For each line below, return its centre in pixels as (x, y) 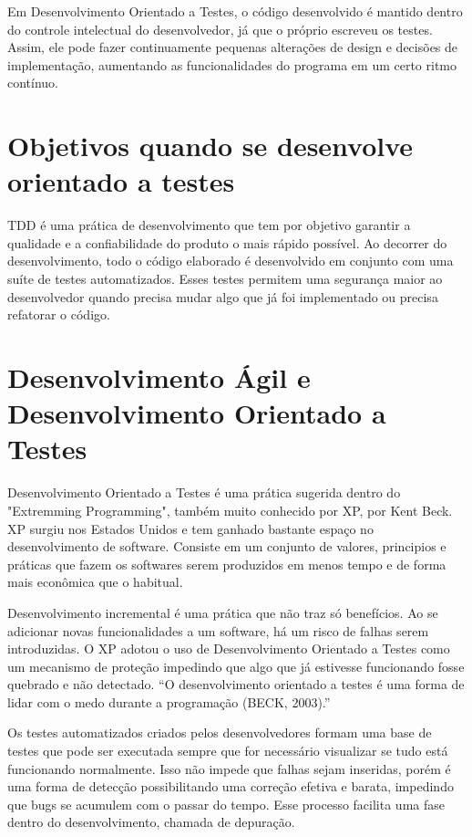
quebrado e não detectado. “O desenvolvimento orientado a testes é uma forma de (236, 684)
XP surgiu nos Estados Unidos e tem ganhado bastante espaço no (190, 528)
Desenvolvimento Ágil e (159, 377)
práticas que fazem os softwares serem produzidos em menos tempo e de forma (227, 564)
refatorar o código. (59, 314)
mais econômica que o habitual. (95, 582)
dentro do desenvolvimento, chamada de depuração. (151, 822)
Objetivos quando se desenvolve (210, 146)
